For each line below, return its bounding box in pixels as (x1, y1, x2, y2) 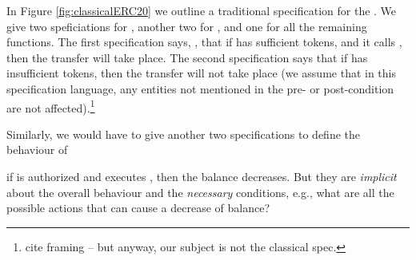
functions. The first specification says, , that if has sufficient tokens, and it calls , (6, 33, 402, 50)
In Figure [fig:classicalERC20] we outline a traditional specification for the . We (6, 2, 397, 18)
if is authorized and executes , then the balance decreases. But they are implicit (6, 168, 397, 184)
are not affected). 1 (6, 97, 95, 116)
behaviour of (6, 141, 68, 158)
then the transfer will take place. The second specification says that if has (6, 49, 368, 65)
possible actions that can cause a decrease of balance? (6, 199, 270, 216)
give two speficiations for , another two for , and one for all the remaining (6, 18, 367, 34)
